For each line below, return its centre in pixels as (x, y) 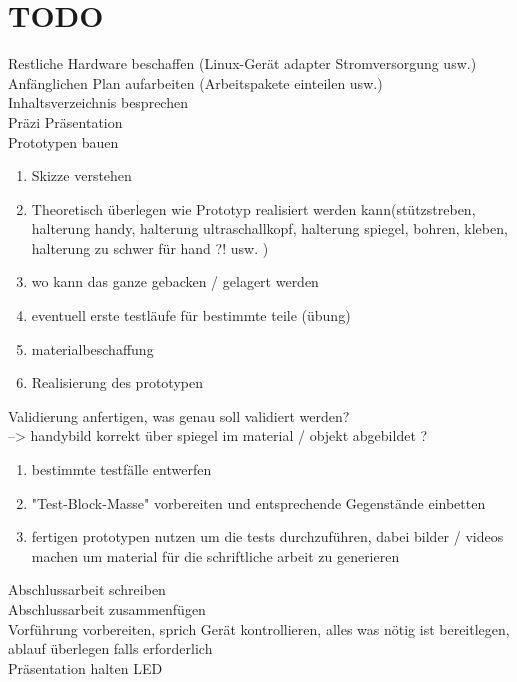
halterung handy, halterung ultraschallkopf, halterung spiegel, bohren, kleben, (269, 228)
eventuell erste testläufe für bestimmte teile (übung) (191, 315)
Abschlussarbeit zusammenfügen (107, 609)
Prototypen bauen (63, 141)
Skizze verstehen (81, 175)
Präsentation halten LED (85, 667)
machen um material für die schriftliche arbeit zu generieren (215, 555)
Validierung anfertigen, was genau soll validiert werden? (179, 415)
